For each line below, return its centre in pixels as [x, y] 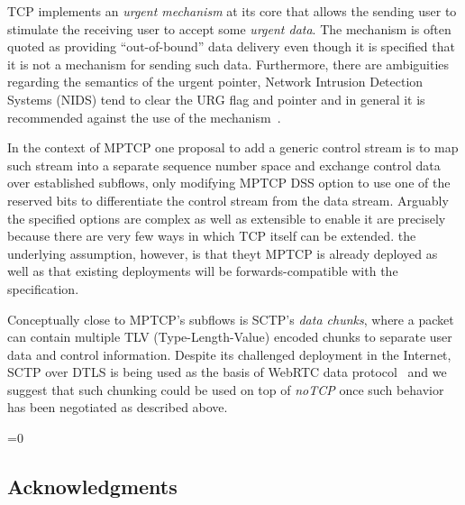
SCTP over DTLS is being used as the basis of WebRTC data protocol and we [227, 372]
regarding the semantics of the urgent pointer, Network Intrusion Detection [215, 82]
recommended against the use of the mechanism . [144, 117]
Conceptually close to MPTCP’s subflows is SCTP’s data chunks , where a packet [231, 319]
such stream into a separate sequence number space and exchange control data [224, 165]
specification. [43, 288]
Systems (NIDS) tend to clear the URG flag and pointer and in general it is [216, 99]
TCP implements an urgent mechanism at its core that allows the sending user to [232, 11]
